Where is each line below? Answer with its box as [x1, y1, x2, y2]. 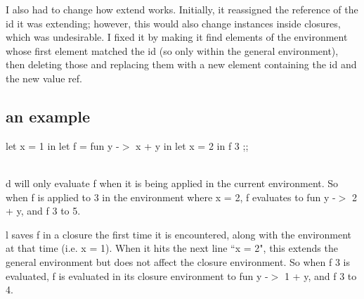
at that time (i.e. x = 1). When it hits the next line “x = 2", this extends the [6, 241, 338, 255]
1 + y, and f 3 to [284, 268, 357, 283]
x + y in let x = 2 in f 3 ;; [136, 138, 249, 153]
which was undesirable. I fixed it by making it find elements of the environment [6, 30, 348, 44]
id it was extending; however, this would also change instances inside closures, [6, 15, 341, 30]
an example [6, 105, 91, 127]
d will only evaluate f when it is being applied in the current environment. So [6, 175, 339, 190]
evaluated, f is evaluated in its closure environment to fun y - [6, 268, 268, 283]
